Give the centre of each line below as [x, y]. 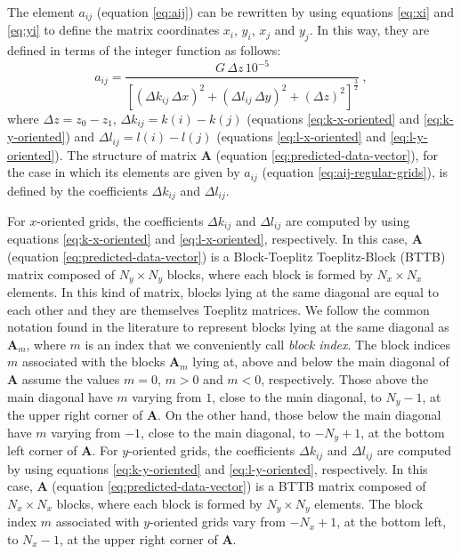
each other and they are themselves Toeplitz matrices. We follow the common [218, 309]
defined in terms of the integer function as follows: [144, 50]
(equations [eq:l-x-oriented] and [301, 136]
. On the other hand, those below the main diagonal [299, 415]
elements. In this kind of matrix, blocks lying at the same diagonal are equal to [223, 292]
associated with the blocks [93, 361]
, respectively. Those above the [345, 379]
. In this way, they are [369, 30]
